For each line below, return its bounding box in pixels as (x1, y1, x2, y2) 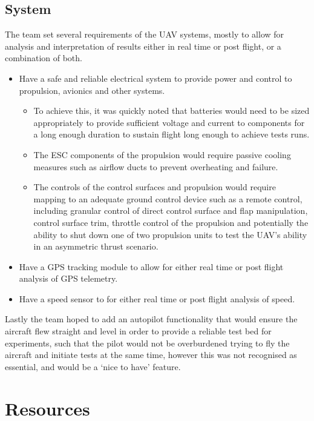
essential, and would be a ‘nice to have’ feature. (5, 360, 181, 373)
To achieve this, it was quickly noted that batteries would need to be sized (33, 104, 310, 117)
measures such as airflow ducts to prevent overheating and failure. (33, 160, 278, 173)
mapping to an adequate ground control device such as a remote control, (33, 192, 303, 205)
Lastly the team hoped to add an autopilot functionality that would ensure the (5, 313, 298, 325)
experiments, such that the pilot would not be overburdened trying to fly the (5, 336, 290, 349)
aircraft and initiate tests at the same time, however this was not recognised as (5, 348, 297, 361)
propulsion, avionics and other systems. (19, 84, 165, 96)
